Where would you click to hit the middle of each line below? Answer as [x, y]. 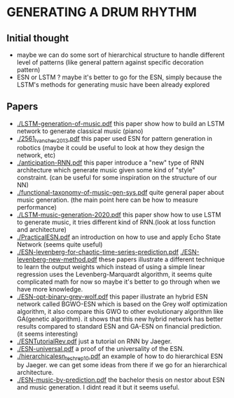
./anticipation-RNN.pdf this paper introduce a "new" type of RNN [110, 163]
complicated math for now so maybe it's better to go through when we [118, 282]
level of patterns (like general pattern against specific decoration [110, 62]
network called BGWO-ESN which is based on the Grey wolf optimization [122, 304]
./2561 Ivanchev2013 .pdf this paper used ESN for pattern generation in [115, 139]
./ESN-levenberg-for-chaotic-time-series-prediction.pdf [98, 252]
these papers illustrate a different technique [161, 259]
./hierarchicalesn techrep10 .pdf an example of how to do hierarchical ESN [120, 357]
